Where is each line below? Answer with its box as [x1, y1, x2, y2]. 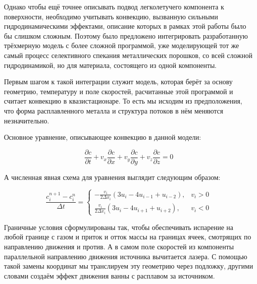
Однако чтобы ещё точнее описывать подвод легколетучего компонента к [4, 1, 224, 11]
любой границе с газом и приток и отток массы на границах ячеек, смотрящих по [4, 231, 252, 242]
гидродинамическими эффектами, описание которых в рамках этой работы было [4, 21, 247, 31]
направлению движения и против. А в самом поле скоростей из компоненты [4, 241, 234, 252]
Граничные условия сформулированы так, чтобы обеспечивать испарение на [4, 222, 234, 232]
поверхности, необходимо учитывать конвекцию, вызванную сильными [4, 11, 218, 21]
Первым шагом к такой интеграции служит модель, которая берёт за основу [4, 76, 233, 87]
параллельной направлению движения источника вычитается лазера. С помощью [4, 251, 248, 261]
